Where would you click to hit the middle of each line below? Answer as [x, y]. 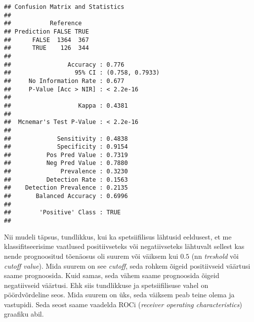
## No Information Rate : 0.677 [64, 81]
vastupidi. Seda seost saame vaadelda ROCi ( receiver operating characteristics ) [123, 304]
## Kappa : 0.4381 [66, 105]
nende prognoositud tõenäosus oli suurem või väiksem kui [91, 256]
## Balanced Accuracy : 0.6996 [66, 196]
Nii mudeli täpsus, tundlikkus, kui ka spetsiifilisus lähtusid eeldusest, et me [118, 236]
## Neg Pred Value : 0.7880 [66, 163]
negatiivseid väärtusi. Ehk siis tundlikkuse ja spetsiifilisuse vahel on [106, 285]
